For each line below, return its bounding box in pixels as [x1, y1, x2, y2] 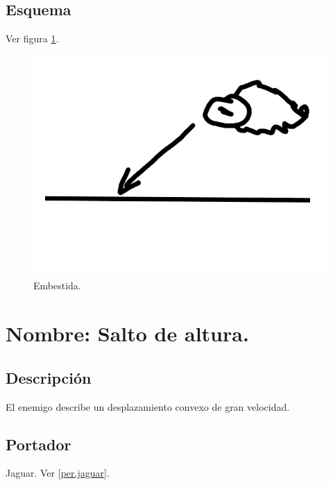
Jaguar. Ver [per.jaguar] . [6, 466, 110, 480]
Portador [6, 433, 71, 454]
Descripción [6, 366, 92, 388]
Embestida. [33, 278, 81, 293]
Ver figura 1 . [6, 31, 59, 46]
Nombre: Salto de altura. [6, 319, 249, 348]
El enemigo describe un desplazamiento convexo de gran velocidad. [6, 399, 290, 414]
